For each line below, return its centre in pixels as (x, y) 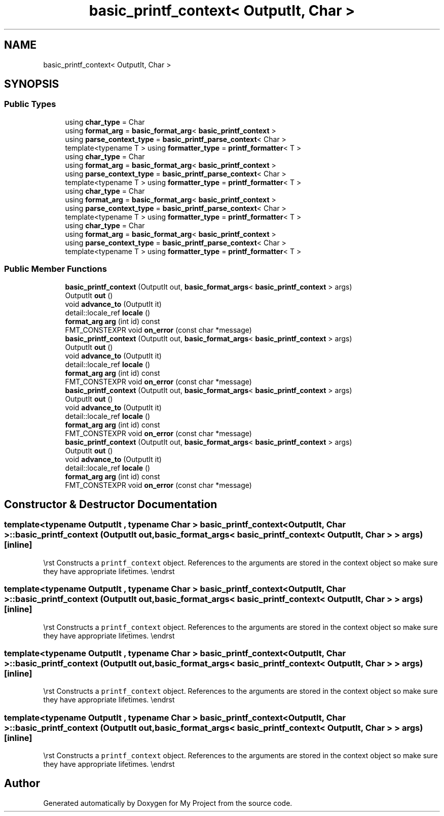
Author (22, 784)
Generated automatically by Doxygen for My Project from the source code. (168, 803)
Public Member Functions (55, 269)
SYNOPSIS (32, 84)
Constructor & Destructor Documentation (111, 504)
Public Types (30, 104)
